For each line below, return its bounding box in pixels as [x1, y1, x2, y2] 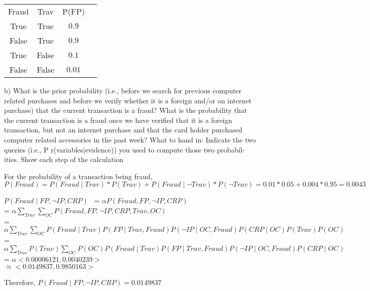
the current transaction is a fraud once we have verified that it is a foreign [4, 114, 232, 125]
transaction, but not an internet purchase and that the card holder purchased [4, 124, 242, 135]
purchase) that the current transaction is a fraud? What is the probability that [4, 105, 247, 115]
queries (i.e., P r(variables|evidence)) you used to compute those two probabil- [4, 144, 245, 155]
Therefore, [4, 277, 36, 287]
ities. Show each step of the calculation [4, 154, 124, 165]
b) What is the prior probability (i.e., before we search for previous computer [4, 85, 242, 95]
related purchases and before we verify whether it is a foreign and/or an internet [4, 95, 252, 105]
